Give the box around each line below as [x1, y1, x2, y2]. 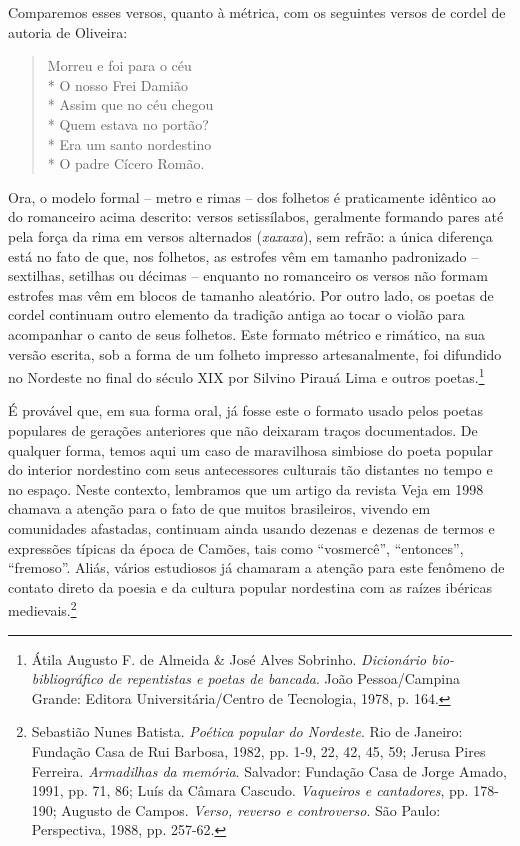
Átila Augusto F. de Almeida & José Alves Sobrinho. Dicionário [31, 648, 427, 669]
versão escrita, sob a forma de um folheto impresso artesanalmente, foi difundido [8, 343, 502, 364]
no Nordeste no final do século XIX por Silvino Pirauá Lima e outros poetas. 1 [8, 364, 485, 387]
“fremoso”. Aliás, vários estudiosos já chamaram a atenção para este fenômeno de [8, 557, 505, 578]
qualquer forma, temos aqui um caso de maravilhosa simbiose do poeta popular [8, 439, 494, 460]
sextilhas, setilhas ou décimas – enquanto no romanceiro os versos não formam [8, 265, 488, 286]
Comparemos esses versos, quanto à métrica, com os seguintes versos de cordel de [8, 2, 506, 22]
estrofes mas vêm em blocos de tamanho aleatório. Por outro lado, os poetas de [8, 284, 494, 305]
